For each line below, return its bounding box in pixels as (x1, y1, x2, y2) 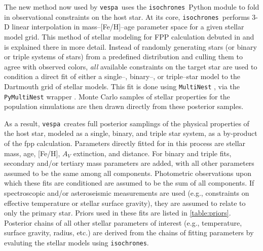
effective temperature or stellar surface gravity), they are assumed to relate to (4, 197, 246, 208)
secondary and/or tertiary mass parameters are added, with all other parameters (4, 158, 254, 168)
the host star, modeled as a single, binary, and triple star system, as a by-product (4, 128, 257, 138)
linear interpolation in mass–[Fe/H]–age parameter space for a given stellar (12, 21, 244, 32)
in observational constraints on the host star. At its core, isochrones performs (4, 11, 250, 22)
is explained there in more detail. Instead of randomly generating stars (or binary (4, 41, 257, 52)
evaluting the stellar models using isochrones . (4, 237, 149, 247)
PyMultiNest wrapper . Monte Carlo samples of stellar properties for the (4, 91, 230, 101)
